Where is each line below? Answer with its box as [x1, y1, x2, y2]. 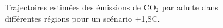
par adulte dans [161, 1, 218, 13]
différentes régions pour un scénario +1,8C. [5, 12, 160, 24]
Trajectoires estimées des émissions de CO [5, 1, 156, 13]
